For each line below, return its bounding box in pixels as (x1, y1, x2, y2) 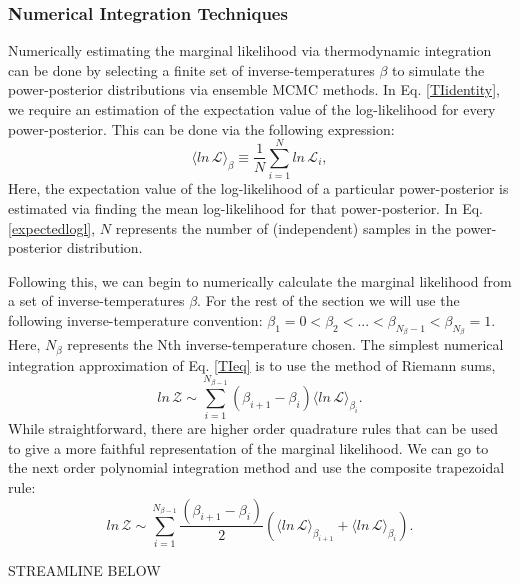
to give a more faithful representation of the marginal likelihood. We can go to (8, 437, 489, 458)
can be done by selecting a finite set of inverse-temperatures (8, 59, 375, 80)
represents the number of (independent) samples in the (115, 217, 451, 238)
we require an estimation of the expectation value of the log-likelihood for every (8, 99, 496, 119)
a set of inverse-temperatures (8, 290, 185, 311)
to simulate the (391, 59, 485, 80)
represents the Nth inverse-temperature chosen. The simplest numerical (67, 334, 504, 355)
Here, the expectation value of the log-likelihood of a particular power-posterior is (8, 178, 509, 199)
